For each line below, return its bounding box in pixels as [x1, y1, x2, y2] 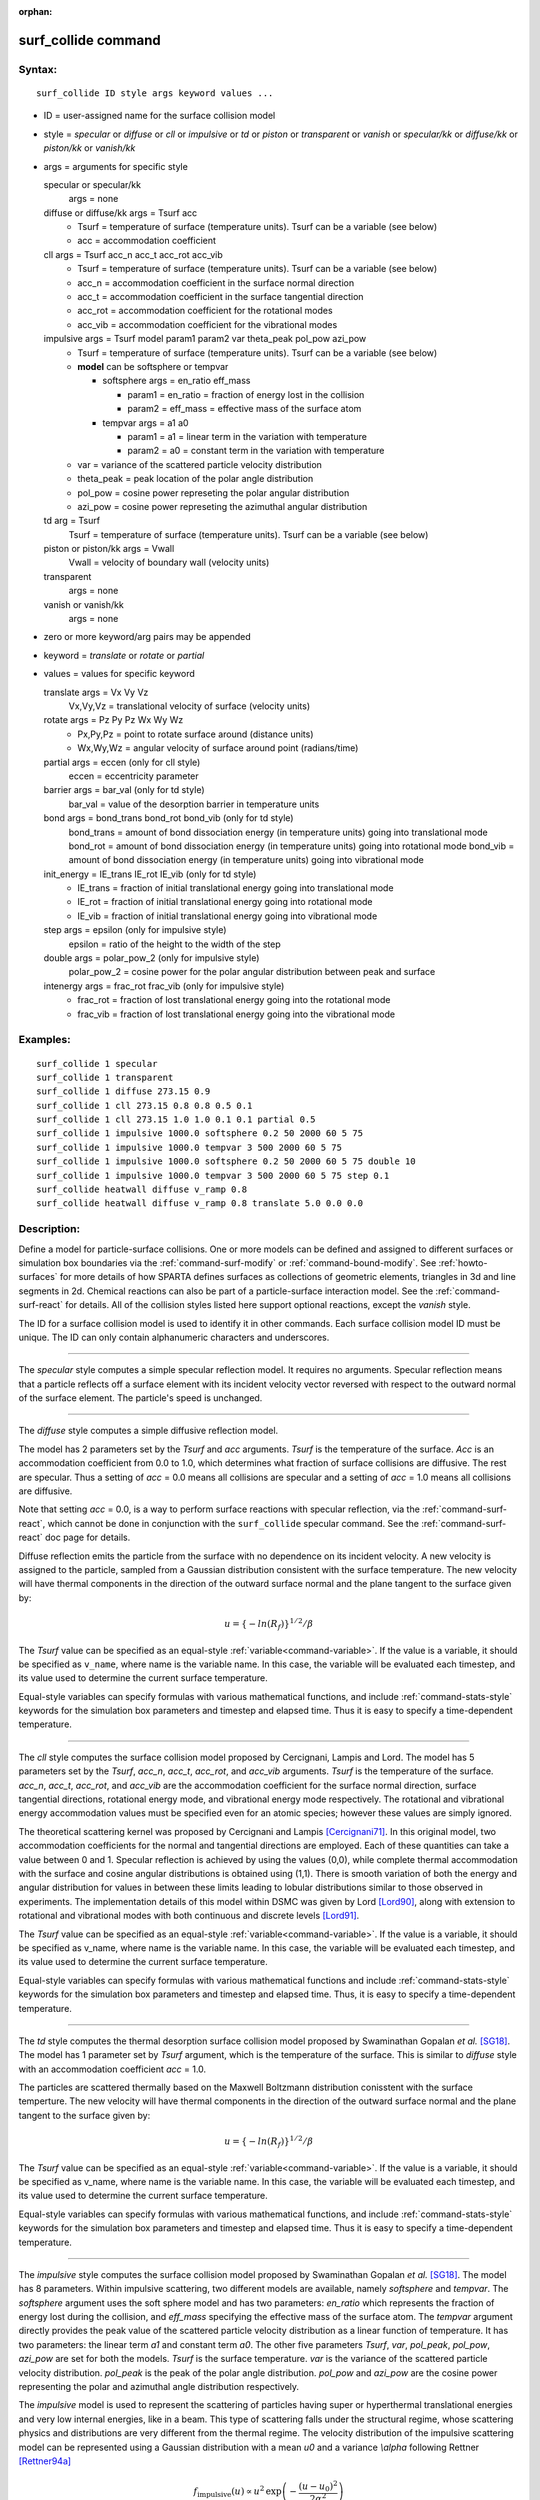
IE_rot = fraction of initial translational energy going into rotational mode [77, 896, 374, 908]
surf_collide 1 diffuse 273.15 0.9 [36, 1086, 211, 1097]
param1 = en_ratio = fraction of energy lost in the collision [127, 388, 365, 400]
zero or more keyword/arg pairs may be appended [43, 631, 251, 643]
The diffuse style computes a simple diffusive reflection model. [18, 1425, 279, 1437]
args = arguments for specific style [43, 160, 189, 172]
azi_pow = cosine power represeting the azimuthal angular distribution [77, 500, 368, 512]
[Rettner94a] [18, 2455, 72, 2467]
